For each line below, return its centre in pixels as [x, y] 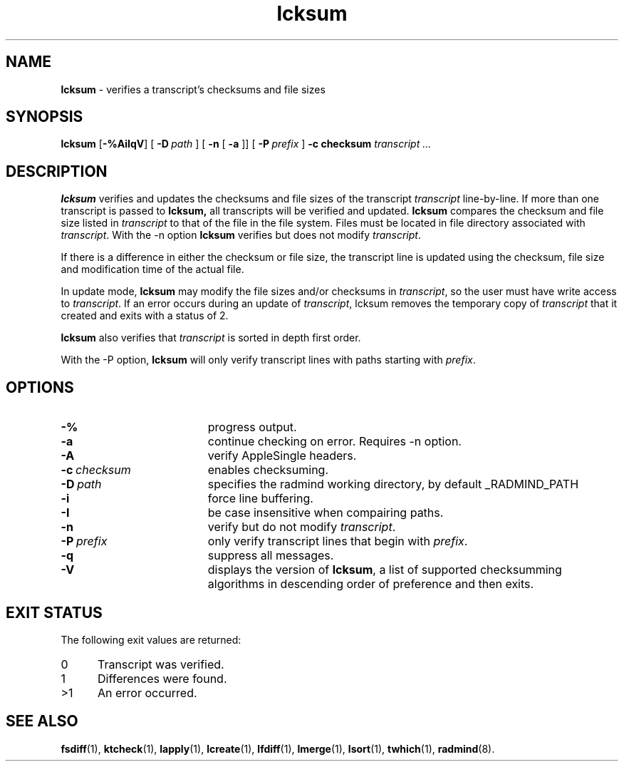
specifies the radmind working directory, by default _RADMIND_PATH [393, 484]
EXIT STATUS [54, 612]
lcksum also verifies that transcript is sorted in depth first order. [211, 338]
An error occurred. [147, 693]
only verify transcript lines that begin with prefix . [338, 541]
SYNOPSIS [45, 117]
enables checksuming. [268, 470]
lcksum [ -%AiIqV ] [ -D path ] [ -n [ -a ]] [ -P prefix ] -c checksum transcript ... [246, 144]
